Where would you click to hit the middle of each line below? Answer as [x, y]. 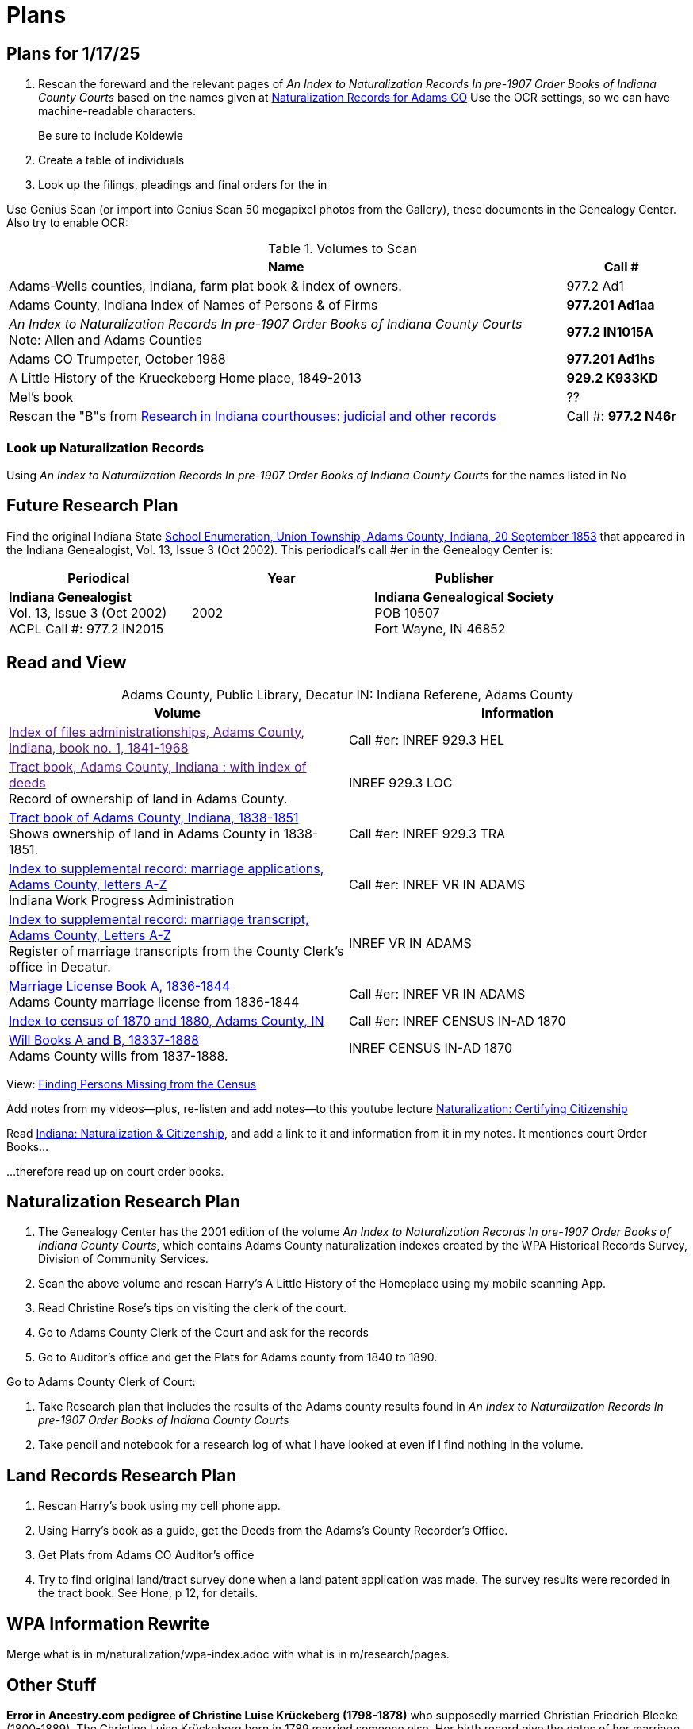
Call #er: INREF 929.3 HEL [427, 739]
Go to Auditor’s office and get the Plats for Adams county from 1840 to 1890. [238, 1357]
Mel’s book [41, 397]
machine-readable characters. [117, 111]
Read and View [67, 663]
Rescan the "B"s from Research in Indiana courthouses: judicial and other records [253, 416]
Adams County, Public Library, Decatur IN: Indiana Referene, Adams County [347, 694]
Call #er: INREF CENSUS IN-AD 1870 [458, 1020]
